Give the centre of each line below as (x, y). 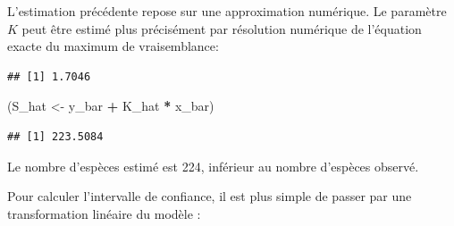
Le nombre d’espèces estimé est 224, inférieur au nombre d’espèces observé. (213, 166)
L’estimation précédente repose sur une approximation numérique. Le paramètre (227, 11)
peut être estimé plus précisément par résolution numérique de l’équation (222, 28)
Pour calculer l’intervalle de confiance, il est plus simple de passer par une (210, 196)
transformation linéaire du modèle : (104, 213)
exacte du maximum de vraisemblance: (113, 46)
